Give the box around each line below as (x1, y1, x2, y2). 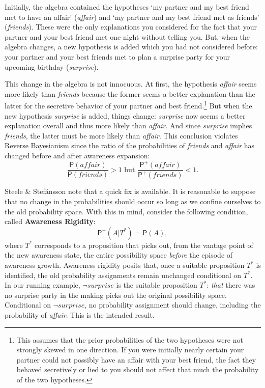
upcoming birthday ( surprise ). (5, 61, 99, 72)
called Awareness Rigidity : (5, 216, 96, 227)
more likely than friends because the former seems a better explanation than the (5, 88, 255, 99)
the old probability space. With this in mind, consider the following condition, (5, 206, 248, 216)
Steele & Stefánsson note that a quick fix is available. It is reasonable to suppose (5, 186, 256, 197)
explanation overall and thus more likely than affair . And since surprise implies (5, 120, 252, 131)
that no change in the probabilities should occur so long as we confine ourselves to (5, 196, 261, 207)
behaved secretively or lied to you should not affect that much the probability (16, 364, 259, 375)
